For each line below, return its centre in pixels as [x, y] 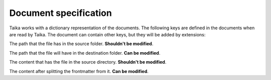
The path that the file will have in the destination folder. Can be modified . [85, 53]
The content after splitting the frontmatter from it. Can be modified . [79, 71]
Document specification [61, 13]
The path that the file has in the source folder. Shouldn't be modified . [81, 44]
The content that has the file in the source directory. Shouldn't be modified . [88, 62]
